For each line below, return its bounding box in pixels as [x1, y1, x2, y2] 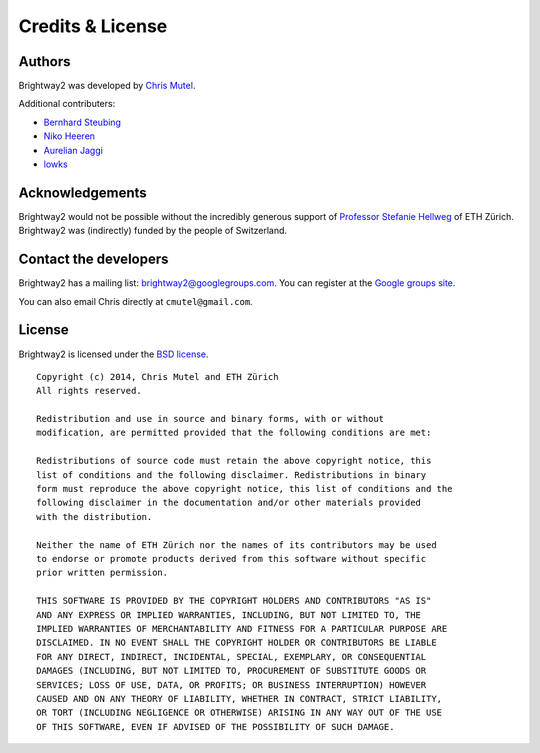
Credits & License [18, 15, 168, 37]
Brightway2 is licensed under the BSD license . [18, 348, 209, 360]
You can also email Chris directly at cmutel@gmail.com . [18, 295, 254, 307]
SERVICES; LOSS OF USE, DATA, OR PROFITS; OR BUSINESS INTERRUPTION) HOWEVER [36, 679, 427, 690]
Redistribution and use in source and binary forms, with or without [36, 413, 385, 425]
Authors [18, 53, 71, 70]
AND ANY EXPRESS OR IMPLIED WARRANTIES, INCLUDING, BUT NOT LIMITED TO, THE [36, 609, 422, 620]
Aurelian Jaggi [43, 144, 104, 156]
